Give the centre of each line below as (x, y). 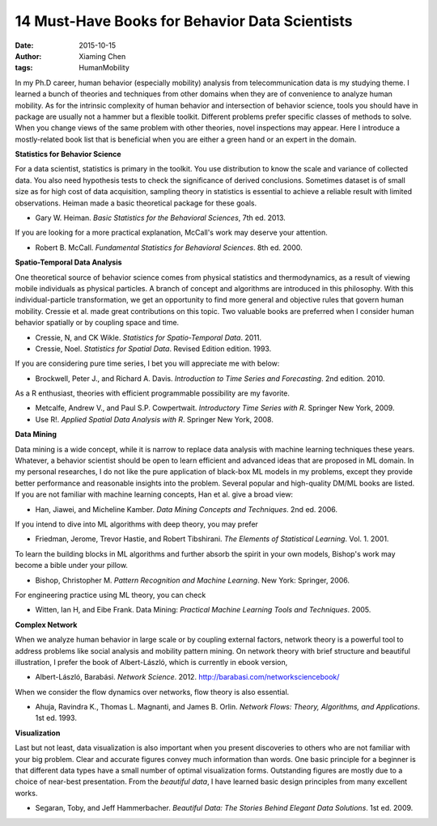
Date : (24, 45)
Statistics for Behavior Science (68, 155)
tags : (24, 68)
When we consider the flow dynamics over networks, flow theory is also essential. (152, 692)
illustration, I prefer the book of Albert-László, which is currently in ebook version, (151, 662)
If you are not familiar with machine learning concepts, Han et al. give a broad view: (154, 494)
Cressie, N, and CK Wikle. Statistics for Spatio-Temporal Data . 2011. (148, 337)
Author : (28, 56)
